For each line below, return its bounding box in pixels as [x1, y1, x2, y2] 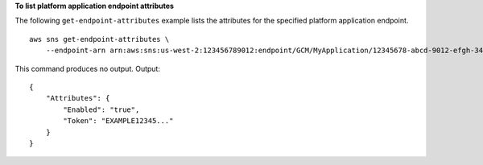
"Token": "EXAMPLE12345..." [63, 117, 174, 126]
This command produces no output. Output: [14, 64, 161, 73]
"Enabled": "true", [63, 105, 140, 114]
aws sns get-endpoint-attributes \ [29, 35, 170, 43]
